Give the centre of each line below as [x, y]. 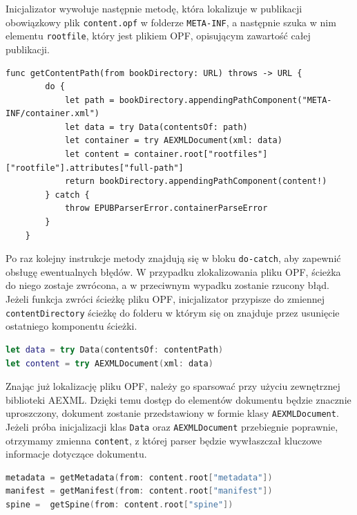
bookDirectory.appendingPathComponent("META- [225, 100]
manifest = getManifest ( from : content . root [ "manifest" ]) [139, 491]
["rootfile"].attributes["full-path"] [95, 168]
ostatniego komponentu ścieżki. [71, 326]
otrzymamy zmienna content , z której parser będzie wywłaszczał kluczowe [164, 440]
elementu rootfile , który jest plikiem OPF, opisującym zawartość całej [158, 36]
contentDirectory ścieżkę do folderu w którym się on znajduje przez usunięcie [173, 312]
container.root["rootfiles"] [201, 154]
